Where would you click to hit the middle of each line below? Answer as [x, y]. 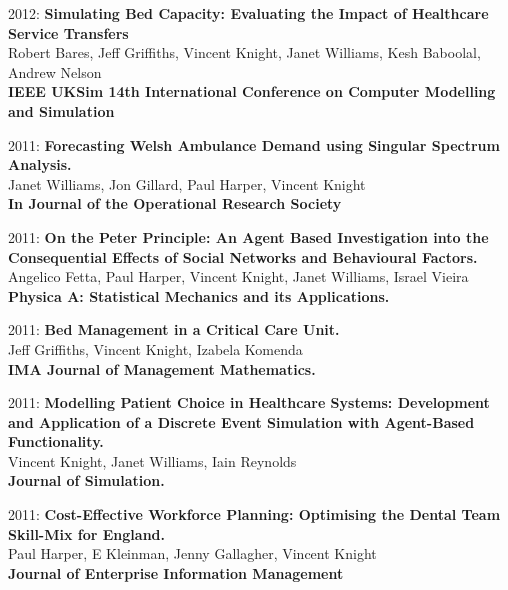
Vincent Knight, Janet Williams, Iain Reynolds [152, 460]
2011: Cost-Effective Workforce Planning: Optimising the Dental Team [254, 514]
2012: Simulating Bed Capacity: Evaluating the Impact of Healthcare [248, 13]
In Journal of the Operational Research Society [175, 203]
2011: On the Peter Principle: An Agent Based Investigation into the [248, 236]
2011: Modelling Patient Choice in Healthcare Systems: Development [249, 402]
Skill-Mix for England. [87, 533]
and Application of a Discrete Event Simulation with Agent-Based [241, 421]
